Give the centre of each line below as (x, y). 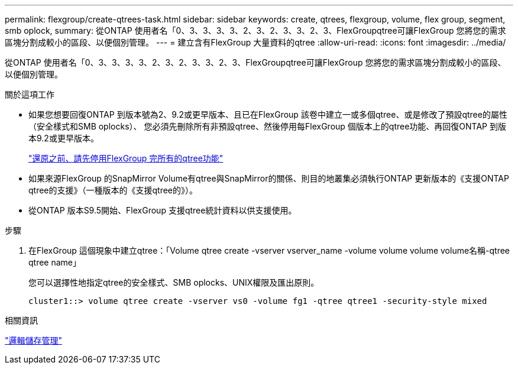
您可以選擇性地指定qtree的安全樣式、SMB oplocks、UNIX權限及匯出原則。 (174, 282)
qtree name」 (55, 262)
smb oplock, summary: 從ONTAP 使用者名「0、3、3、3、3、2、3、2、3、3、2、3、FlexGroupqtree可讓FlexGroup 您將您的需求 (255, 30)
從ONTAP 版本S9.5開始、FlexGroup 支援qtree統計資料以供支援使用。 (163, 210)
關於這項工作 (30, 94)
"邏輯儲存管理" (34, 340)
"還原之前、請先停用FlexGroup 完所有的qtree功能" (126, 158)
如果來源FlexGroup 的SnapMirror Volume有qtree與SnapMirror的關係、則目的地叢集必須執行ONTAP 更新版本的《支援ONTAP (269, 178)
